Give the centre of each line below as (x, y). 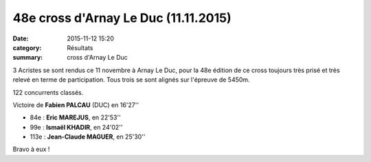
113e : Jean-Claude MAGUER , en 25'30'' (88, 137)
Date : (21, 38)
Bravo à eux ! (31, 149)
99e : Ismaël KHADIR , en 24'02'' (76, 127)
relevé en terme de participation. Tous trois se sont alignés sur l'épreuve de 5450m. (131, 80)
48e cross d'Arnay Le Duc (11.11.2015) (122, 18)
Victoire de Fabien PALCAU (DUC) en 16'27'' (76, 105)
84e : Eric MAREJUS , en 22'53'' (76, 117)
